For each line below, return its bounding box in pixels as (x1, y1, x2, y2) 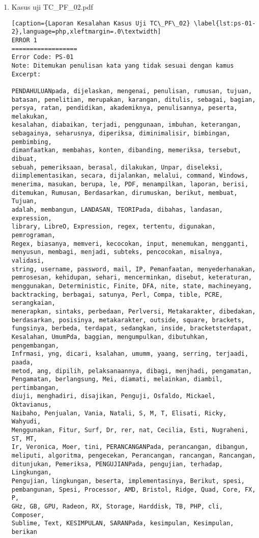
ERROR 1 (11, 36, 37, 44)
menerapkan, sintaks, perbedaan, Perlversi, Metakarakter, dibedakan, (11, 307, 256, 315)
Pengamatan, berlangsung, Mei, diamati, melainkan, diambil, (11, 376, 223, 383)
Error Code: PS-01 (11, 53, 74, 61)
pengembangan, (11, 342, 59, 349)
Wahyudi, (11, 418, 41, 426)
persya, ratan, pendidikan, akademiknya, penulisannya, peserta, (11, 104, 238, 112)
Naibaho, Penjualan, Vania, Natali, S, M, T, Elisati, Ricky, (11, 409, 227, 417)
